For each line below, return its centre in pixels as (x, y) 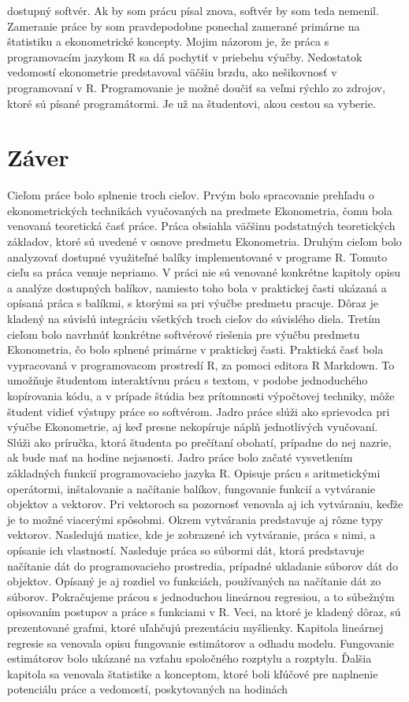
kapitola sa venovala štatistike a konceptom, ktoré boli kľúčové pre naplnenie (193, 673)
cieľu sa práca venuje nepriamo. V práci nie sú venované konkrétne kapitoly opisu (204, 272)
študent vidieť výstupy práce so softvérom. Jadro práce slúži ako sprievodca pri (199, 411)
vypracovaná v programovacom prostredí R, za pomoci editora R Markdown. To (201, 364)
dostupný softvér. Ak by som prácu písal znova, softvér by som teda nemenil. (193, 10)
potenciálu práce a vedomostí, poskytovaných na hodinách (148, 689)
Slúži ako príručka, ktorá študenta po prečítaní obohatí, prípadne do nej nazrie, (199, 442)
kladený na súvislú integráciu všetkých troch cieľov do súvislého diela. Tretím (194, 319)
